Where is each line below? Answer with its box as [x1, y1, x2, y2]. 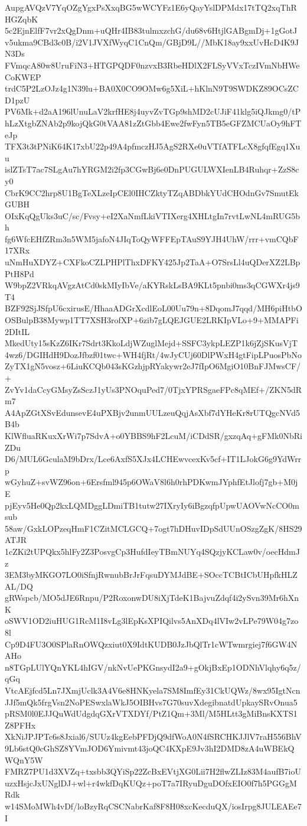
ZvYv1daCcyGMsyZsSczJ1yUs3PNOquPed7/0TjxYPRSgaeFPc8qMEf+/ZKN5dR [5, 383, 302, 395]
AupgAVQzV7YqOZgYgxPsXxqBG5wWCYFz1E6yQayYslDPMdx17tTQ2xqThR [5, 1, 297, 13]
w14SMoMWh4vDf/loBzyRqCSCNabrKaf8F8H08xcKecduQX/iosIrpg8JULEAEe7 [5, 799, 302, 812]
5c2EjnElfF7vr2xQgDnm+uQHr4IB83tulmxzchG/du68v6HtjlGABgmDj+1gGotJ [5, 24, 298, 37]
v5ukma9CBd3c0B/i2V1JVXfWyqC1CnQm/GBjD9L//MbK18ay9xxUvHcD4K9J [5, 35, 299, 48]
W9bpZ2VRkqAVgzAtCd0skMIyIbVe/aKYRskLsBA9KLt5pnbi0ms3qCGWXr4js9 [5, 279, 300, 291]
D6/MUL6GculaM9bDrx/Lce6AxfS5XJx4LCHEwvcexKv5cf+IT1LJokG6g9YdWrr [5, 453, 302, 465]
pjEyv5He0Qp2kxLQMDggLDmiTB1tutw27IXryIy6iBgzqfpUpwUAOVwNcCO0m [5, 499, 299, 511]
